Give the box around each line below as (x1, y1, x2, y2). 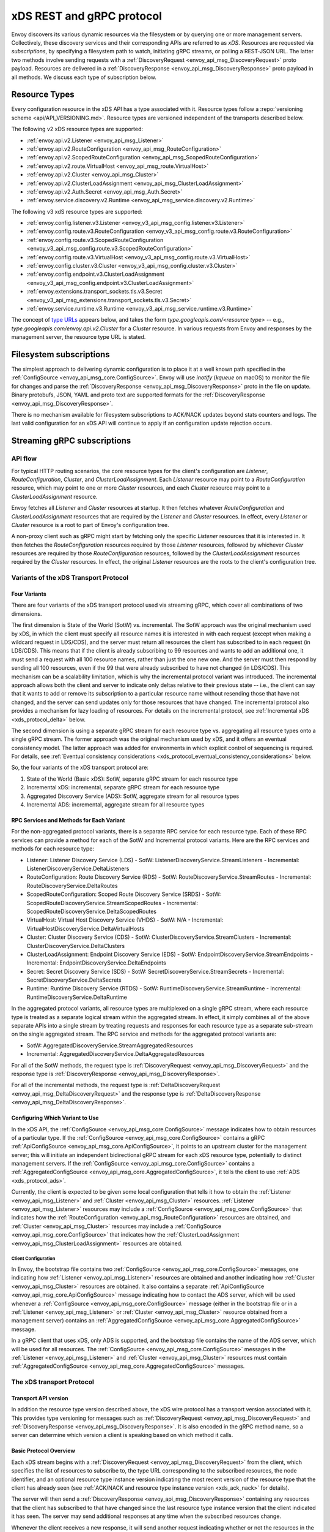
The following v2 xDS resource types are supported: (11, 126, 144, 133)
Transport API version (11, 1394, 68, 1401)
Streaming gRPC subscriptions (11, 436, 131, 446)
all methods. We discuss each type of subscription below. (11, 74, 157, 81)
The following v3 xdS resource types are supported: (11, 208, 143, 215)
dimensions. (11, 610, 42, 617)
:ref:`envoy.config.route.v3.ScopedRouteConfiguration (26, 236, 164, 243)
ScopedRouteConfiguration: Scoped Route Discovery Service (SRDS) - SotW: (26, 890, 221, 898)
